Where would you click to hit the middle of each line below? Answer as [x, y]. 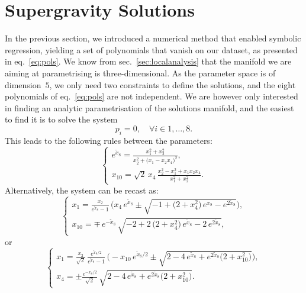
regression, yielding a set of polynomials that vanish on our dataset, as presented [151, 49]
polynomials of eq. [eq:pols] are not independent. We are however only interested [152, 96]
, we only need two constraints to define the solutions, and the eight [173, 84]
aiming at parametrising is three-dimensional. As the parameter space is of [140, 73]
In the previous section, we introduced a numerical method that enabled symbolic [153, 38]
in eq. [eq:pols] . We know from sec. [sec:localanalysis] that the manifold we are [148, 61]
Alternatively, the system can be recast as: [82, 190]
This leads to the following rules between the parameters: [109, 140]
